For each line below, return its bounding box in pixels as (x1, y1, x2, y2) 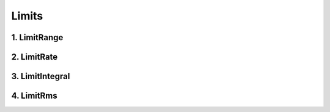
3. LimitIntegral (11, 71, 70, 82)
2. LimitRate (11, 52, 58, 62)
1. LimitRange (11, 32, 64, 43)
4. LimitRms (11, 91, 57, 101)
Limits (11, 9, 43, 23)
